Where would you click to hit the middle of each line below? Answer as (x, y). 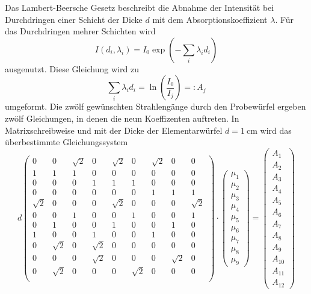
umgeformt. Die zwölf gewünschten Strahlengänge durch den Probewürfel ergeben (155, 106)
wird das (276, 130)
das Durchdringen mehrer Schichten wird (80, 31)
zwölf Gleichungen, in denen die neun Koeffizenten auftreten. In (122, 118)
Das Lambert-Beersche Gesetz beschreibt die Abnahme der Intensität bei (140, 7)
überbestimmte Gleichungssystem (66, 142)
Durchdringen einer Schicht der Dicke (74, 19)
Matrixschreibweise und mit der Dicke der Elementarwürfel (114, 130)
